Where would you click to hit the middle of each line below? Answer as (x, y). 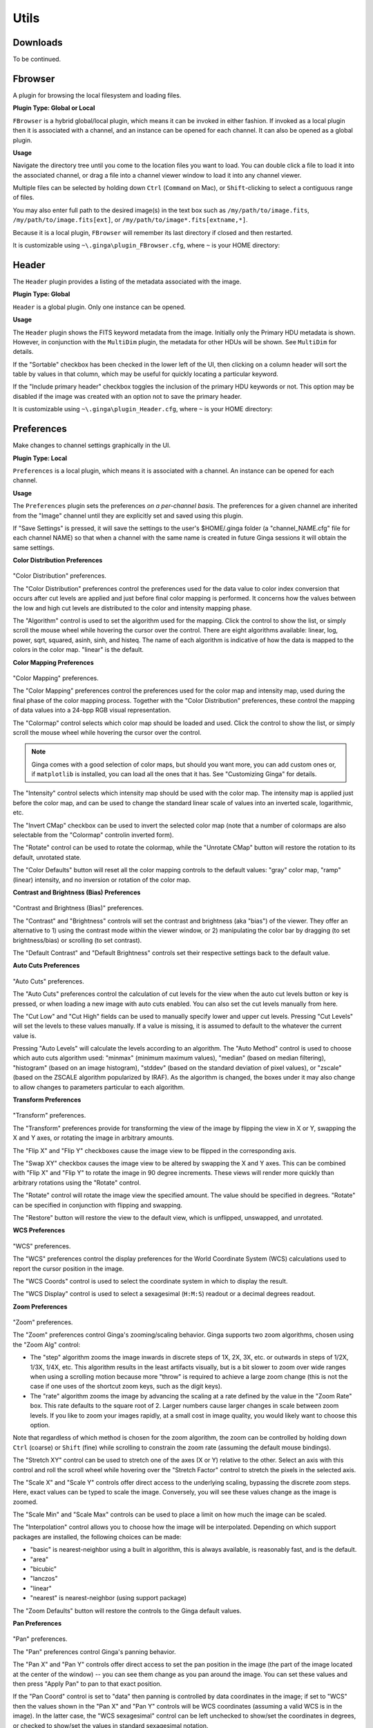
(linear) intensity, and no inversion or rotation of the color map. (102, 880)
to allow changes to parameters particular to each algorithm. (99, 1087)
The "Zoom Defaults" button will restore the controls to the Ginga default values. (127, 1610)
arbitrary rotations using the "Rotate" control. (77, 1183)
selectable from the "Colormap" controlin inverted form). (93, 835)
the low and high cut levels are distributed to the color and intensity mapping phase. (132, 608)
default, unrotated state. (47, 857)
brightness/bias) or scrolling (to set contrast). (77, 940)
